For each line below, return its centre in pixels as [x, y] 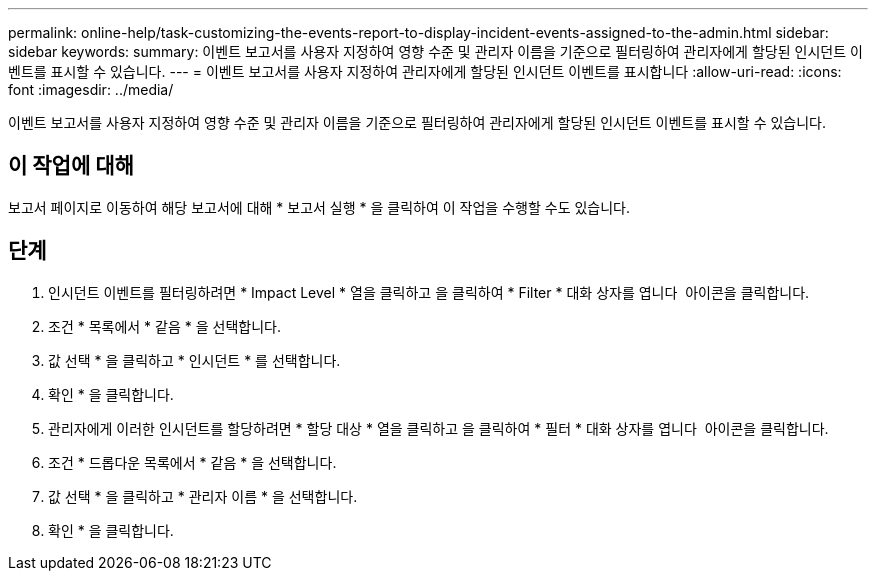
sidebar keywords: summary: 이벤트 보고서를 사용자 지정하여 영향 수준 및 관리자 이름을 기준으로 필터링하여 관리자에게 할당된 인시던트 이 [435, 51]
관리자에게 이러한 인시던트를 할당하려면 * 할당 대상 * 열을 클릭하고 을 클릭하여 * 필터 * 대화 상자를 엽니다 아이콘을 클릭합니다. [438, 428]
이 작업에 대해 [71, 166]
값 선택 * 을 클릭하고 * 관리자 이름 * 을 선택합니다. [203, 496]
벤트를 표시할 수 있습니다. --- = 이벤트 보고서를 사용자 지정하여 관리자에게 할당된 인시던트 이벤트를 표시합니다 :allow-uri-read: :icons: [425, 71]
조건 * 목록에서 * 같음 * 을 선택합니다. [164, 326]
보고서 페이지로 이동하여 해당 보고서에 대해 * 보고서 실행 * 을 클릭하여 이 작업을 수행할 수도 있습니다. [319, 207]
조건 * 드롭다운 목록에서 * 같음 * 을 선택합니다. [192, 462]
